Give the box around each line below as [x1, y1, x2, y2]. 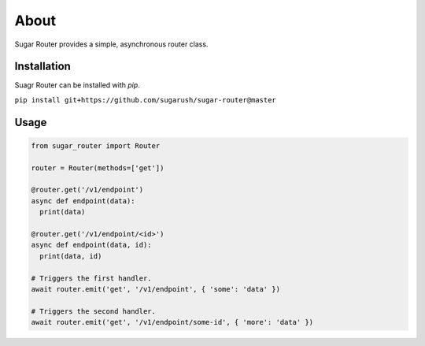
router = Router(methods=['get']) [31, 163, 164, 173]
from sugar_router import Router [31, 141, 161, 150]
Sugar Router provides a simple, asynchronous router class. [14, 39, 209, 49]
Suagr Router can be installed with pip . [14, 80, 141, 90]
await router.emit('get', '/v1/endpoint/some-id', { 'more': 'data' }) [31, 318, 314, 327]
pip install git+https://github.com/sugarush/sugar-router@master [14, 95, 277, 104]
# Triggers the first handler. [31, 273, 153, 283]
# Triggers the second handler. [31, 307, 157, 315]
